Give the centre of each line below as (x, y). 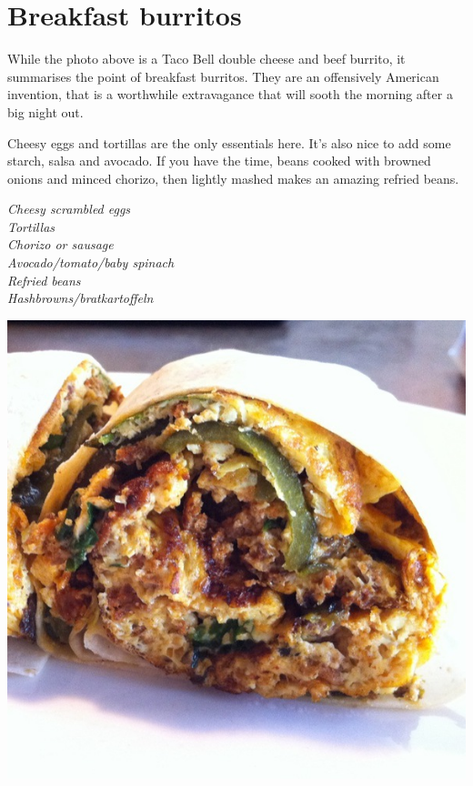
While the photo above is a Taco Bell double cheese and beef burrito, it (206, 59)
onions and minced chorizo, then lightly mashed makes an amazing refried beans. (233, 178)
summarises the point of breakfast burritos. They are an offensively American (223, 76)
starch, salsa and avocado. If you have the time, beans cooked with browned (219, 161)
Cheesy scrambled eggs (69, 209)
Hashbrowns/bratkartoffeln (81, 298)
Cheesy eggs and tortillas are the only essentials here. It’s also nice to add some (229, 142)
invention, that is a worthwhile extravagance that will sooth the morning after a (230, 94)
